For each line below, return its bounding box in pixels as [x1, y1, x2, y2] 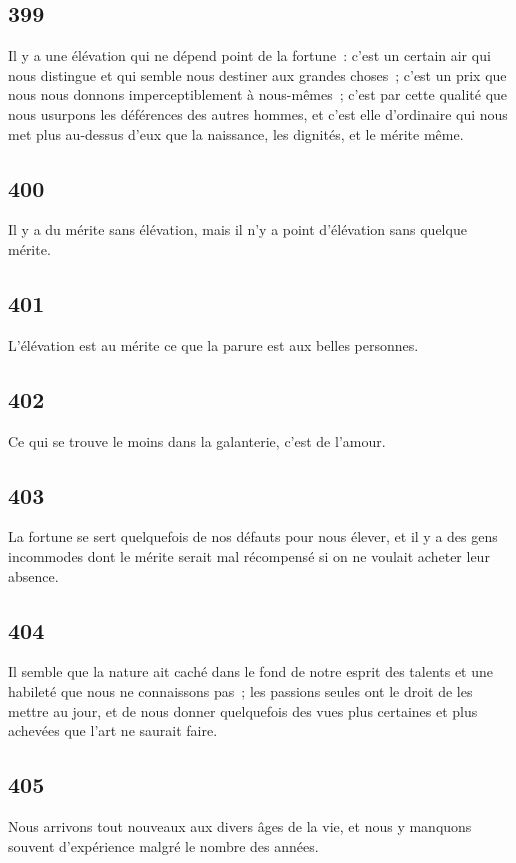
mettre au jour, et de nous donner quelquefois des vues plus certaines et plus [8, 700, 478, 721]
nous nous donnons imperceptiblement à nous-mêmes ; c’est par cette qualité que [8, 84, 508, 105]
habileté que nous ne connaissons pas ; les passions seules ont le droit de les [8, 680, 473, 701]
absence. [8, 565, 59, 586]
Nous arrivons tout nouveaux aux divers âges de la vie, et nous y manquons [8, 815, 472, 836]
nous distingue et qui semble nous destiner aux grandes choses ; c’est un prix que [8, 64, 507, 85]
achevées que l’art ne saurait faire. [8, 720, 218, 741]
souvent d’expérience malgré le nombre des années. [8, 835, 319, 856]
